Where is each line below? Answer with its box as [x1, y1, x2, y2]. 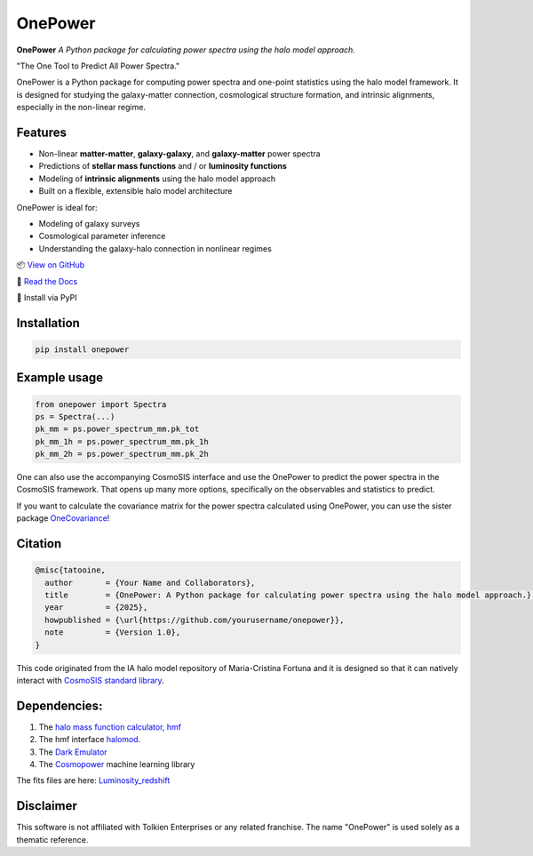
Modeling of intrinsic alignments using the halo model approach [38, 173, 275, 184]
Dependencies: [16, 698, 103, 713]
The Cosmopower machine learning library [38, 759, 195, 770]
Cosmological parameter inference [38, 231, 166, 242]
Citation [16, 536, 62, 551]
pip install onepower [35, 344, 130, 355]
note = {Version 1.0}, [44, 628, 181, 637]
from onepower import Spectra [35, 399, 167, 409]
